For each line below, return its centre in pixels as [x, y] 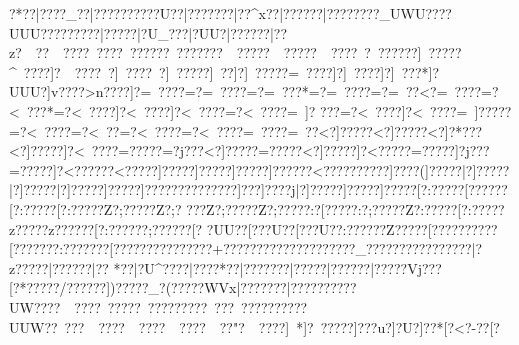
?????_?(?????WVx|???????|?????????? [236, 287]
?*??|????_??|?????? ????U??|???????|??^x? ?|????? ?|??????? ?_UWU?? [224, 13]
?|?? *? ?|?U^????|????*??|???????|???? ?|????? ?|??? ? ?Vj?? [260, 267]
